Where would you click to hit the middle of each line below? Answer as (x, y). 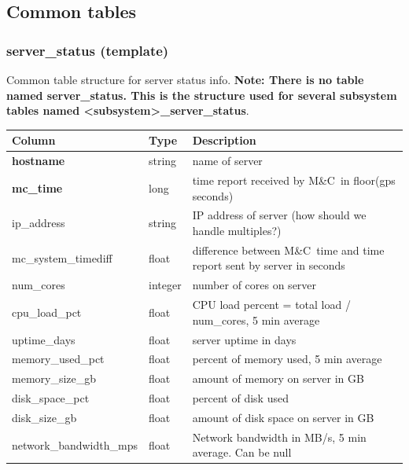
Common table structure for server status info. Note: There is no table (185, 79)
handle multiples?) (237, 230)
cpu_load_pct (47, 312)
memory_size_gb (54, 378)
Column (34, 140)
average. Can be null (242, 452)
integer (165, 285)
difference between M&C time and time (288, 250)
